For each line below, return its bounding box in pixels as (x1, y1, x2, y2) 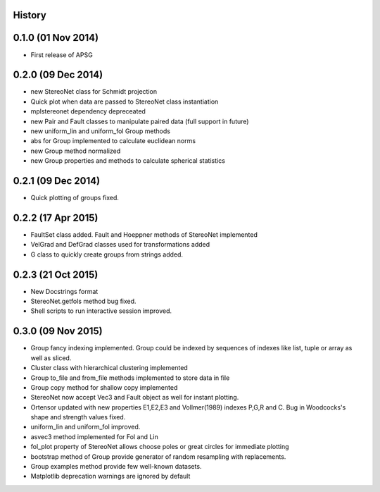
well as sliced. (30, 353, 72, 362)
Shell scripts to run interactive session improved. (30, 307, 172, 315)
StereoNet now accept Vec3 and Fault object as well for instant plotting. (30, 393, 239, 402)
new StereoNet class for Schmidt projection (30, 87, 158, 96)
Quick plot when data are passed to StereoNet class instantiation (30, 97, 219, 106)
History (13, 9, 47, 21)
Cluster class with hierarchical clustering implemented (30, 364, 188, 372)
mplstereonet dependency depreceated (30, 107, 146, 116)
